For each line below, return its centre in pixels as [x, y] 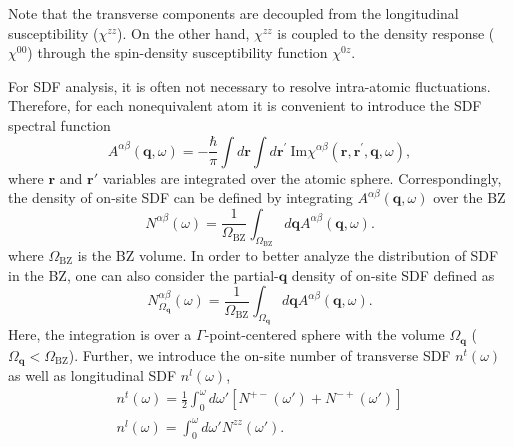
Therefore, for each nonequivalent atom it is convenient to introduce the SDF [245, 105]
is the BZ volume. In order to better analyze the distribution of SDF [288, 254]
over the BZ [469, 197]
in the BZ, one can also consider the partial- [143, 274]
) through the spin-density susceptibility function [177, 52]
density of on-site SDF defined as [393, 274]
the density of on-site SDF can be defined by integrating [180, 197]
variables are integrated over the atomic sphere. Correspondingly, [302, 177]
